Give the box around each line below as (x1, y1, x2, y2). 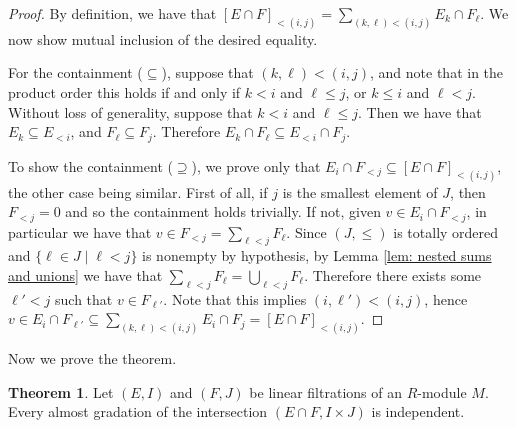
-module (417, 381, 467, 402)
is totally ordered (393, 221, 499, 242)
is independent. (371, 401, 465, 422)
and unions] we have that (8, 264, 163, 285)
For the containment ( (8, 62, 143, 83)
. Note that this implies (163, 288, 307, 309)
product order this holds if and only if (8, 82, 241, 103)
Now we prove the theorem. (8, 348, 177, 369)
